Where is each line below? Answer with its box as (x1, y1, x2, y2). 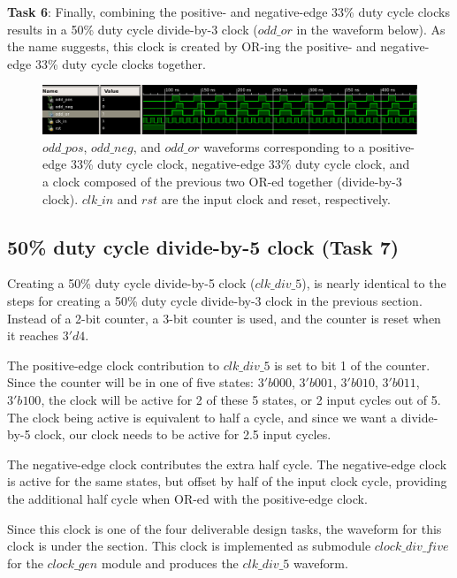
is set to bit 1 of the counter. (274, 355, 430, 374)
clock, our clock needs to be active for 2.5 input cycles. (34, 425, 331, 444)
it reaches (7, 326, 59, 345)
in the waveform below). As (296, 19, 446, 38)
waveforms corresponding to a (203, 137, 365, 156)
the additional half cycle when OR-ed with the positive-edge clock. (7, 489, 368, 507)
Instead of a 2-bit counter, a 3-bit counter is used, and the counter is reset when (7, 308, 441, 327)
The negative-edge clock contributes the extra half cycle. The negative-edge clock (7, 454, 447, 473)
